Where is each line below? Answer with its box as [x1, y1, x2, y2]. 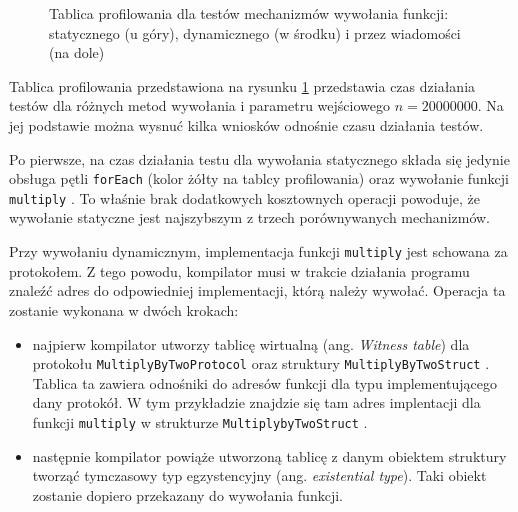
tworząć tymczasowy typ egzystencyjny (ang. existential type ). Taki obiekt [32, 465, 487, 486]
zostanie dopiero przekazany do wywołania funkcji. [32, 484, 343, 505]
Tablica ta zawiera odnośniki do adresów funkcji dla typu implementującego [32, 372, 497, 393]
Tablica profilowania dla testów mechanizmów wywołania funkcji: [49, 3, 449, 23]
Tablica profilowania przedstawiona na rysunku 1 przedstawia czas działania [9, 75, 476, 96]
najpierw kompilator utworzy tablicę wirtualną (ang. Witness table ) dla [32, 333, 470, 354]
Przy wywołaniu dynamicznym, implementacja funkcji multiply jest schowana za [9, 241, 508, 262]
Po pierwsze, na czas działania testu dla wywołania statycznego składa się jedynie [9, 148, 510, 169]
